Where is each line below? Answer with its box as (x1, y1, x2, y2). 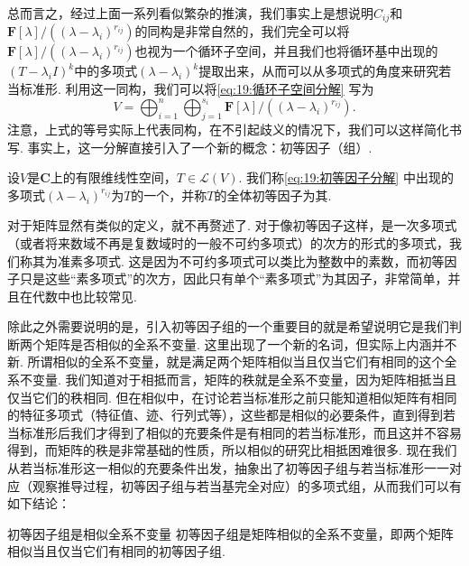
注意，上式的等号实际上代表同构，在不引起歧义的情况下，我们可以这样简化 (7, 119, 449, 138)
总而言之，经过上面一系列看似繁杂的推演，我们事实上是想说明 (7, 4, 373, 22)
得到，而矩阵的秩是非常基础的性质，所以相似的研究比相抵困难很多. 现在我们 (7, 441, 457, 459)
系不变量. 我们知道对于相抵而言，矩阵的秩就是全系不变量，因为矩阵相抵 (7, 370, 432, 389)
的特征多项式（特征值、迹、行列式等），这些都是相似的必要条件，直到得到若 (7, 405, 455, 424)
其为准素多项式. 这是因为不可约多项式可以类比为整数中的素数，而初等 (32, 251, 445, 270)
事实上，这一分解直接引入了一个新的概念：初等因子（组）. (27, 137, 372, 156)
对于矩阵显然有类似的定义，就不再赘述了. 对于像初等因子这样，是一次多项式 (7, 216, 457, 235)
